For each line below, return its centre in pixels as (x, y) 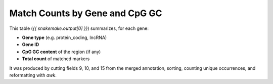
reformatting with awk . (33, 75)
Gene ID (31, 45)
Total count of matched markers (56, 59)
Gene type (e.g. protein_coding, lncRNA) (64, 37)
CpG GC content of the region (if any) (61, 52)
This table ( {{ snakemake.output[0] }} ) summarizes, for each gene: (79, 28)
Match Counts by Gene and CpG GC (86, 13)
